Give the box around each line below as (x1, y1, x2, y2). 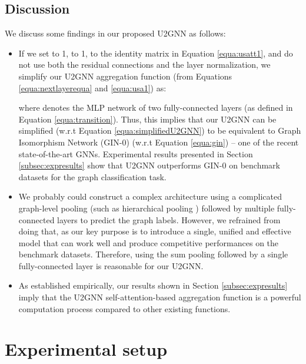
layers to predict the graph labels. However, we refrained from (57, 213, 281, 226)
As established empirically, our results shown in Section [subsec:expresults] (18, 279, 288, 292)
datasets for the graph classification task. (18, 170, 167, 183)
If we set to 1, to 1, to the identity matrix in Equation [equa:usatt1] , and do (18, 47, 293, 59)
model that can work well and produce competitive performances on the (18, 236, 279, 249)
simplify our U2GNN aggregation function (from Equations (18, 70, 232, 82)
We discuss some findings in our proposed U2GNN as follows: (5, 27, 226, 39)
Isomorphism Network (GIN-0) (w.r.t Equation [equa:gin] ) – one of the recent (18, 135, 299, 148)
